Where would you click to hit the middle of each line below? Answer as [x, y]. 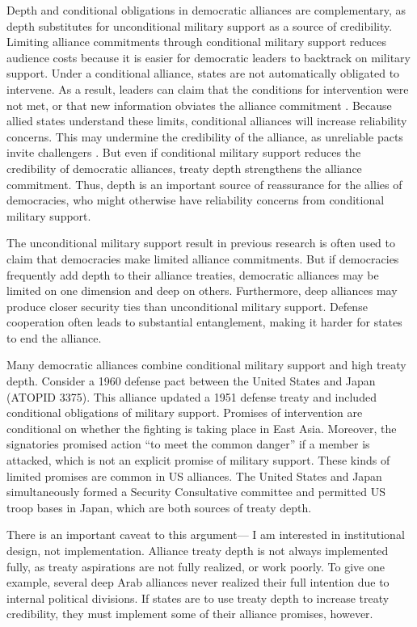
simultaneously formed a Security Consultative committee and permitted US [196, 492]
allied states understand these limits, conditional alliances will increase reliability [207, 121]
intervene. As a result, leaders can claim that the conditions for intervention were [208, 88]
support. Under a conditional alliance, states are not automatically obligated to [203, 73]
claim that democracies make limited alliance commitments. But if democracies [203, 258]
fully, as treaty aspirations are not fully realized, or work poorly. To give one [196, 566]
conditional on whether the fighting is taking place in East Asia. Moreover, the [202, 428]
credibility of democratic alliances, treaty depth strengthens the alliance [184, 168]
